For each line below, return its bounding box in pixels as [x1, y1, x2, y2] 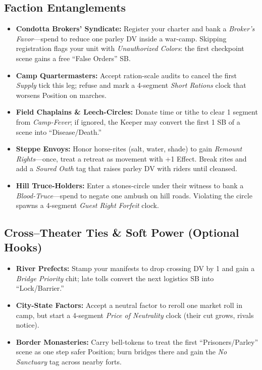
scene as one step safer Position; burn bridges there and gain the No [16, 346, 227, 357]
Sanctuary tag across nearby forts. [16, 356, 122, 367]
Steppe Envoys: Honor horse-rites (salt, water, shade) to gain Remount [16, 143, 242, 154]
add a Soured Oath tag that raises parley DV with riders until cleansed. [16, 163, 237, 174]
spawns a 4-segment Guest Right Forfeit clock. [16, 200, 159, 210]
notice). [16, 320, 39, 330]
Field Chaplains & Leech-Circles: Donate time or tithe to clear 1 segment [16, 107, 258, 117]
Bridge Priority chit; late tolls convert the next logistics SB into [16, 273, 214, 283]
